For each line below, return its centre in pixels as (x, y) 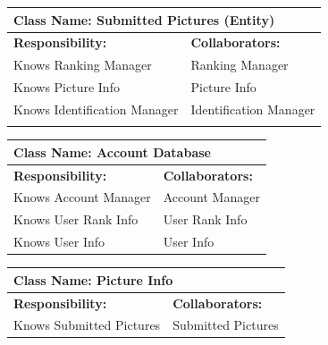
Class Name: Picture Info (93, 279)
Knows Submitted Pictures (87, 325)
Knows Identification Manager (96, 109)
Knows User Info (59, 242)
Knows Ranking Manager (83, 65)
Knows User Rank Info (76, 219)
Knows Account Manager (82, 197)
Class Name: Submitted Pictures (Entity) (144, 19)
